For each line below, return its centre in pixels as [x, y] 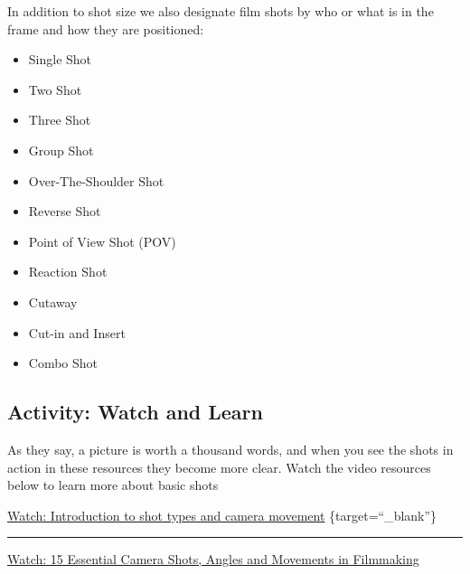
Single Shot [60, 59]
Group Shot [61, 150]
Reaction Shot [68, 272]
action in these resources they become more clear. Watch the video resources [219, 467]
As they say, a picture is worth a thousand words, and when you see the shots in [230, 449]
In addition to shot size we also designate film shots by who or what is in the [221, 11]
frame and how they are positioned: [106, 28]
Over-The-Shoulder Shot [96, 180]
